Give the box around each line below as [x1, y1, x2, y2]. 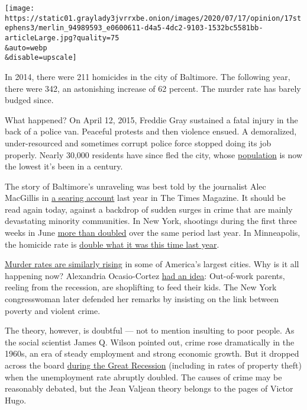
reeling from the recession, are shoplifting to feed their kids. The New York [5, 281, 277, 293]
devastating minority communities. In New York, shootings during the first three [5, 214, 297, 227]
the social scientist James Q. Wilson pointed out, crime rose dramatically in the [5, 335, 295, 348]
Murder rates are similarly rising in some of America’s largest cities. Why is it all [5, 258, 299, 270]
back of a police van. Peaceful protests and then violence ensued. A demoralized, [5, 125, 297, 137]
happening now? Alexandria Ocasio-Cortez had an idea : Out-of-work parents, [5, 269, 285, 281]
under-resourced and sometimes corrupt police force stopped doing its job [5, 136, 272, 149]
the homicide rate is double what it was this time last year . [5, 238, 219, 250]
